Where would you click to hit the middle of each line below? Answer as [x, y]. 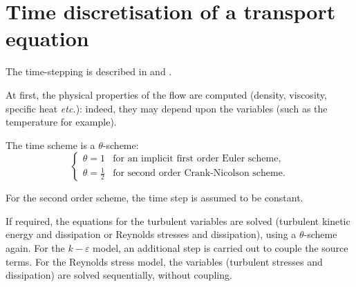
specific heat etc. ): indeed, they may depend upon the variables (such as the [167, 108]
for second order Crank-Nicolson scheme [198, 174]
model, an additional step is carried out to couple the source [221, 248]
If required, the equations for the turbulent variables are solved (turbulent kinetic [178, 220]
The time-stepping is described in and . [89, 71]
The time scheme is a [50, 145]
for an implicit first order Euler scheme [196, 158]
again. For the [35, 248]
